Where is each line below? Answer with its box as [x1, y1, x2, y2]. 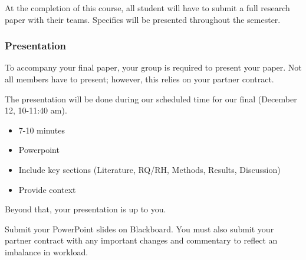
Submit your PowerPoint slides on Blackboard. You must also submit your [5, 222, 274, 235]
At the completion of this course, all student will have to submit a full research [5, 2, 290, 14]
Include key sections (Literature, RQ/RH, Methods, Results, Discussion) [18, 163, 281, 175]
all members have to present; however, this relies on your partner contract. [5, 73, 274, 85]
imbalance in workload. [5, 245, 88, 258]
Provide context [18, 183, 76, 195]
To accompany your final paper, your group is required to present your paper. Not [5, 61, 302, 74]
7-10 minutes [18, 124, 65, 136]
